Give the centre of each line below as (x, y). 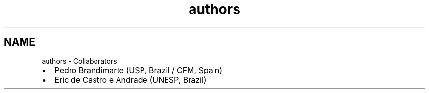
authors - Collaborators (79, 61)
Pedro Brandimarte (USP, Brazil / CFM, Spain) (138, 70)
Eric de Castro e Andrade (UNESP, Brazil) (131, 80)
